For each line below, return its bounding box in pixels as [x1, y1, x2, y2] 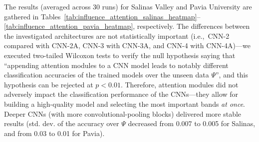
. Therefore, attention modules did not [120, 79, 239, 89]
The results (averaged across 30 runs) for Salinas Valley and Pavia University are [4, 1, 252, 11]
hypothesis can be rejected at [4, 79, 93, 89]
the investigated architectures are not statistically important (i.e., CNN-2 [4, 30, 230, 41]
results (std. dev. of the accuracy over [4, 118, 119, 129]
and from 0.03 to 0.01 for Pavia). [4, 128, 105, 138]
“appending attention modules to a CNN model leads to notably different [4, 60, 229, 70]
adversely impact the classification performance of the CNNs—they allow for [4, 89, 239, 99]
